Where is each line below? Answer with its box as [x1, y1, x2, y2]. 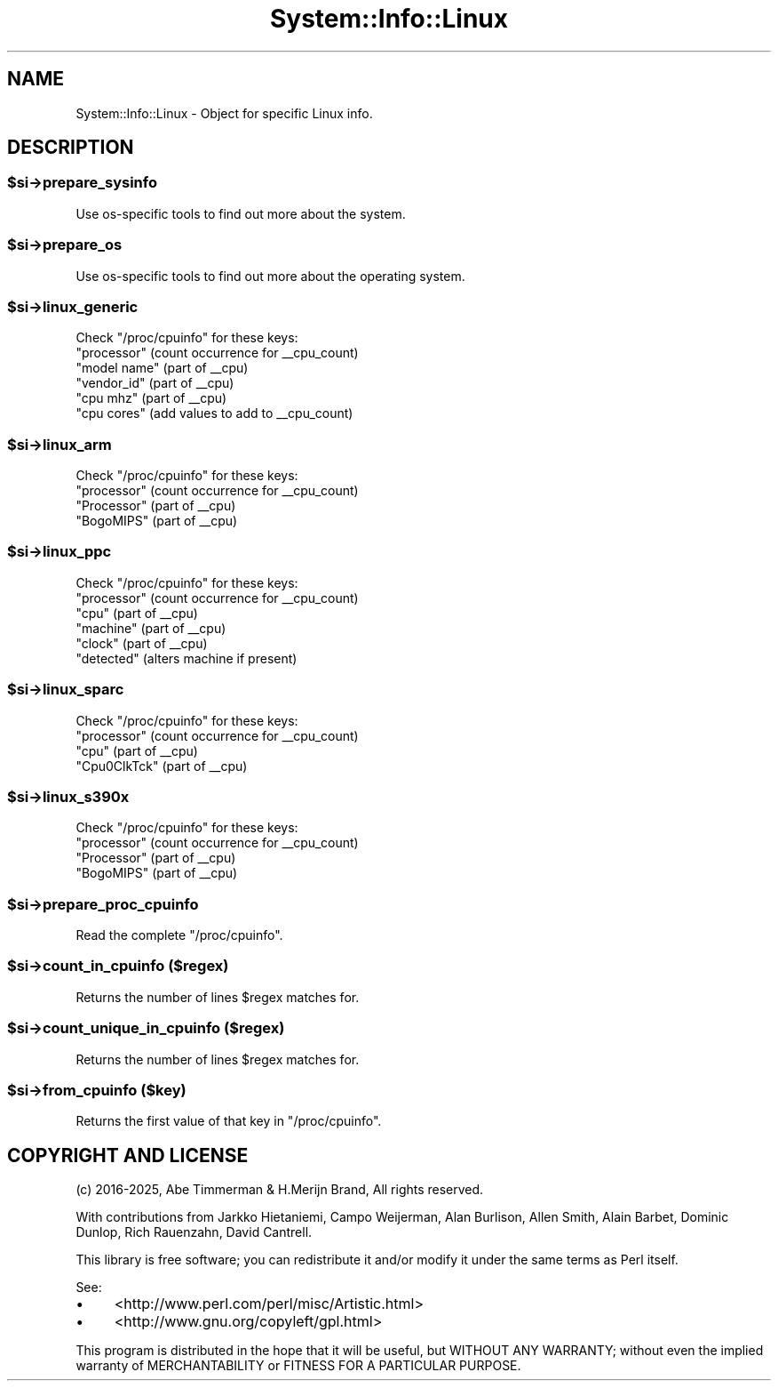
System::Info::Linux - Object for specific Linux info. [75, 105, 373, 121]
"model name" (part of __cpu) [75, 360, 249, 376]
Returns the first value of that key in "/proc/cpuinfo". [75, 1113, 382, 1129]
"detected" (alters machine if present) [75, 650, 298, 666]
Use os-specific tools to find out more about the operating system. [75, 268, 465, 284]
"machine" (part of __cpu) [75, 620, 226, 636]
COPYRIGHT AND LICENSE [7, 1143, 249, 1167]
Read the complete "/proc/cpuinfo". [75, 927, 283, 943]
